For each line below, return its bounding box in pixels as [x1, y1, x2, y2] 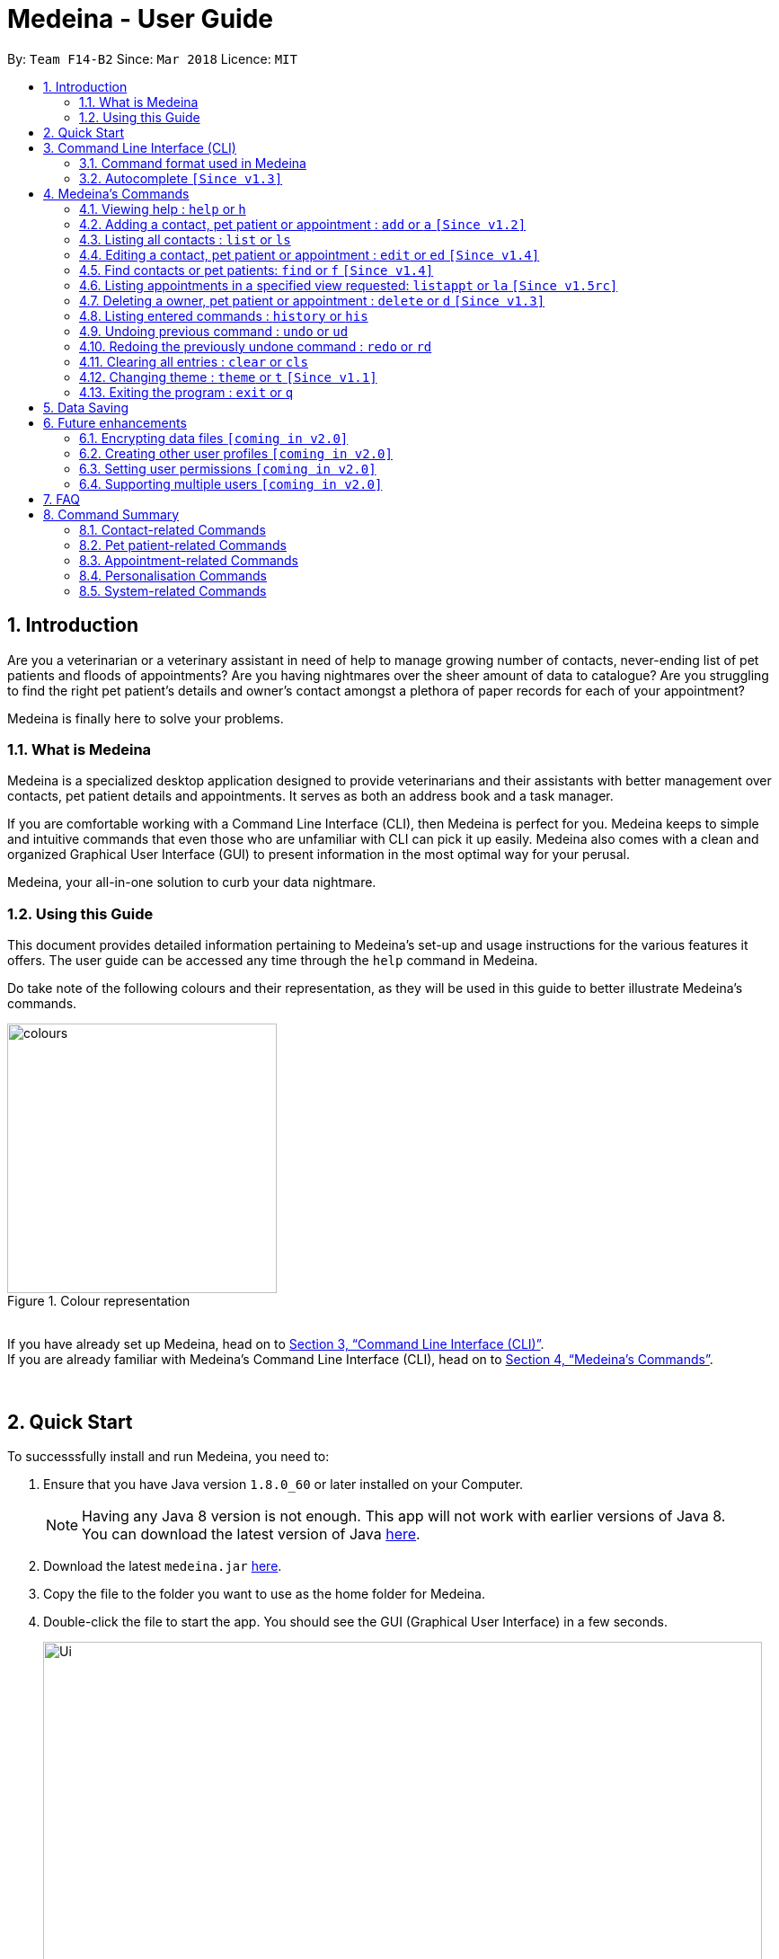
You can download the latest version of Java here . [82, 1524, 420, 1543]
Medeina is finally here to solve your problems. [7, 710, 284, 726]
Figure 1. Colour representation [7, 1293, 190, 1309]
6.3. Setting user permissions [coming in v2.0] [79, 460, 376, 476]
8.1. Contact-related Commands [79, 521, 266, 537]
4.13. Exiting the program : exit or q [79, 384, 294, 400]
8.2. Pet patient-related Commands [79, 536, 287, 553]
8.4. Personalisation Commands [79, 567, 267, 583]
